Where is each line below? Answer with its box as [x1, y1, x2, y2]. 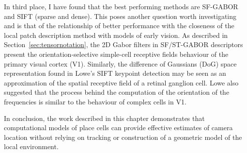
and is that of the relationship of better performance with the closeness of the [4, 20, 234, 31]
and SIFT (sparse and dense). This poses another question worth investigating [4, 11, 237, 21]
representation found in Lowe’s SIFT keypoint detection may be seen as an [4, 68, 226, 78]
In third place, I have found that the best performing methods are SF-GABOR [4, 1, 238, 11]
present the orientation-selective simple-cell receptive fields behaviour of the [4, 49, 229, 59]
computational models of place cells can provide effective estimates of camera [4, 122, 233, 133]
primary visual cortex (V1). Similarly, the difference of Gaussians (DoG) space [4, 58, 237, 68]
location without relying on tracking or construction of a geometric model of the [4, 132, 242, 142]
